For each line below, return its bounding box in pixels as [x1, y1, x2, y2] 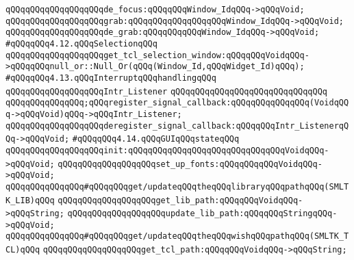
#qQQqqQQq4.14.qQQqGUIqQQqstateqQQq [72, 134, 240, 144]
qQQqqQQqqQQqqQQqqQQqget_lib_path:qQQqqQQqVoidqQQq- [58, 195, 303, 205]
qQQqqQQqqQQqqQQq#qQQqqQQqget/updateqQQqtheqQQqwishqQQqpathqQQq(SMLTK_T [5, 231, 349, 242]
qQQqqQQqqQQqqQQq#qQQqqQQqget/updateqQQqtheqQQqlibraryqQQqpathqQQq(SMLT [5, 181, 349, 192]
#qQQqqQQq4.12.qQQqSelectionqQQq [5, 38, 157, 49]
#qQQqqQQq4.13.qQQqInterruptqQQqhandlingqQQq [5, 73, 216, 83]
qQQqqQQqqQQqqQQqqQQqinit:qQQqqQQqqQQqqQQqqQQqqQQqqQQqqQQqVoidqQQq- [5, 145, 329, 155]
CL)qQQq [5, 245, 40, 255]
